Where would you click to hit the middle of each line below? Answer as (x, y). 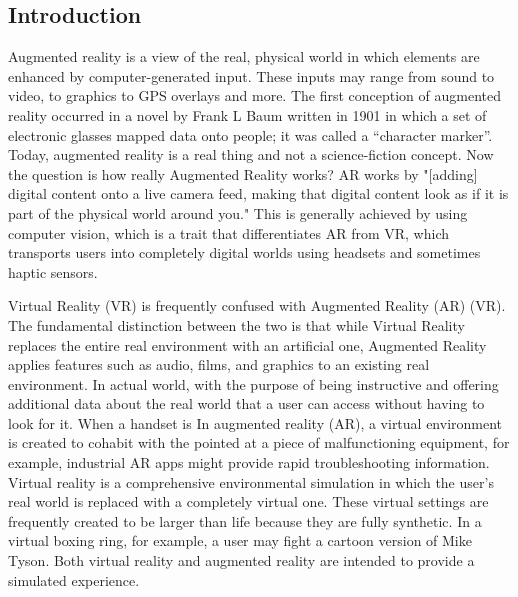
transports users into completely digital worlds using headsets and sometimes (244, 252)
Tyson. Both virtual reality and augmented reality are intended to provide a (241, 560)
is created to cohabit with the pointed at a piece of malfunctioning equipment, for (259, 442)
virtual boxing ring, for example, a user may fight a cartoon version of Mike (240, 540)
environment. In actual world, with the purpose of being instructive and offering (253, 383)
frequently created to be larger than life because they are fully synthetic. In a (245, 520)
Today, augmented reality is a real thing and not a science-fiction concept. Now (251, 154)
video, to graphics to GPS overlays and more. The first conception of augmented (255, 95)
